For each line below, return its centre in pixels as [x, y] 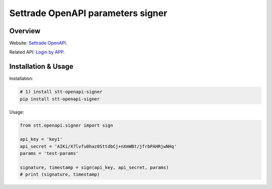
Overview [25, 31]
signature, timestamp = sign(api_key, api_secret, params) [94, 168]
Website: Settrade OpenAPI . [38, 43]
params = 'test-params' [49, 154]
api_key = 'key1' [41, 139]
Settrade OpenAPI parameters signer [88, 13]
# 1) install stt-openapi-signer [61, 92]
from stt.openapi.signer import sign [66, 125]
